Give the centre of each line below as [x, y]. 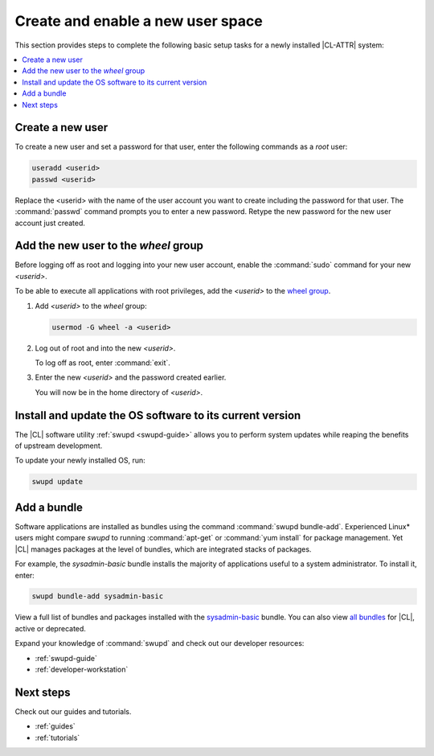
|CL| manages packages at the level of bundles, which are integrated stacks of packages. [163, 549]
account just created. [50, 223]
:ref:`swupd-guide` [66, 658]
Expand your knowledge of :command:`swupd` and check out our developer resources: [160, 643]
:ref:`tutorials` [57, 738]
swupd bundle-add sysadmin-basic [98, 596]
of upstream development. [59, 446]
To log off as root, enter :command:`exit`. [102, 363]
